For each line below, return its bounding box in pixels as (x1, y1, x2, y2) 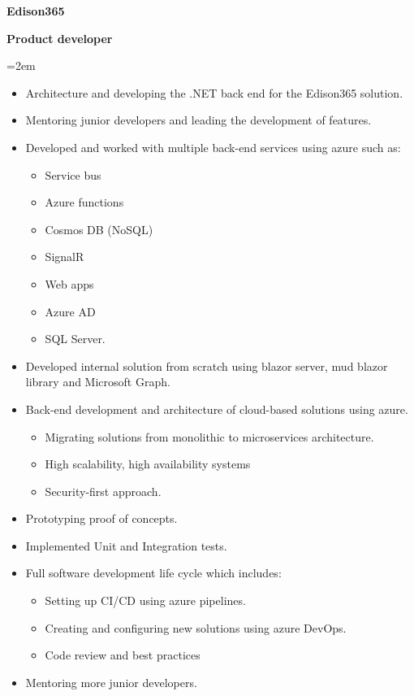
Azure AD (45, 302, 96, 320)
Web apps (45, 275, 94, 292)
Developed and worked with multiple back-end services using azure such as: (25, 138, 401, 155)
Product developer (6, 29, 113, 46)
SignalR (45, 248, 84, 265)
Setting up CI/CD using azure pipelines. (45, 592, 246, 609)
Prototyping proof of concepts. (25, 510, 178, 527)
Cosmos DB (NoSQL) (45, 220, 153, 237)
